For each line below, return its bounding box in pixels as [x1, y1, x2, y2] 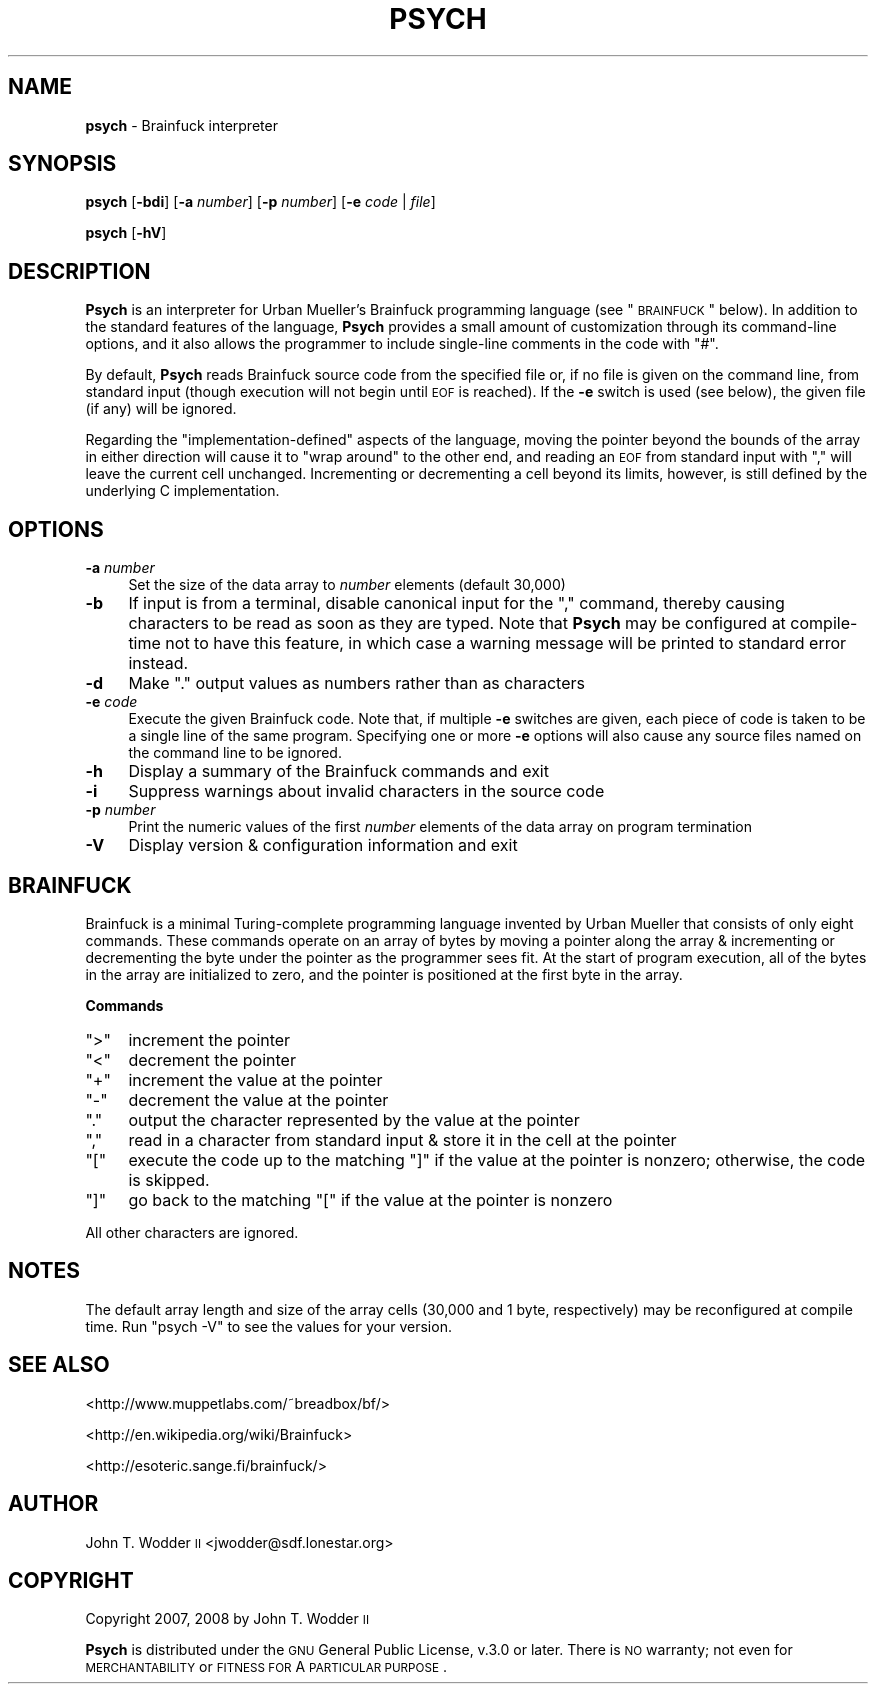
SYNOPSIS [8, 151, 117, 177]
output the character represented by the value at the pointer [128, 1109, 580, 1130]
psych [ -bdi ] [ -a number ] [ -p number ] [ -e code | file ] [85, 193, 436, 211]
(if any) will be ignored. [85, 400, 237, 418]
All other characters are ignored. [85, 1223, 299, 1241]
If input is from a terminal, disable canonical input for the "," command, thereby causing [128, 593, 785, 614]
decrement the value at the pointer [128, 1089, 389, 1110]
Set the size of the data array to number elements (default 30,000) [128, 576, 566, 594]
